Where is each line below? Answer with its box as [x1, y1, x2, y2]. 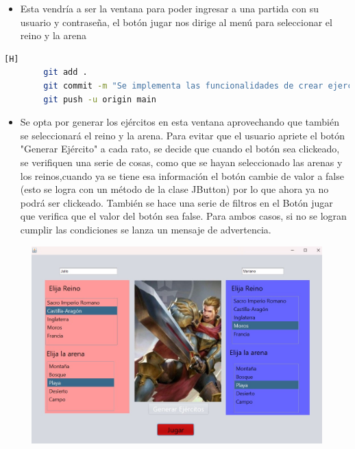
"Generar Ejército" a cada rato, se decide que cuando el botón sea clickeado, [20, 141, 340, 156]
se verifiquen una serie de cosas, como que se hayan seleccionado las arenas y [20, 154, 343, 169]
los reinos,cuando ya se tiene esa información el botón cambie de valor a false [20, 168, 344, 183]
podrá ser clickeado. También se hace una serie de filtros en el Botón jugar [20, 195, 333, 209]
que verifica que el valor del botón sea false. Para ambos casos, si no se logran [20, 209, 347, 223]
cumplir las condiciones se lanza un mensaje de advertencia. [20, 222, 271, 236]
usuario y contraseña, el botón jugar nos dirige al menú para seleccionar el [20, 14, 332, 29]
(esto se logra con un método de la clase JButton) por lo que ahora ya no [20, 182, 329, 196]
